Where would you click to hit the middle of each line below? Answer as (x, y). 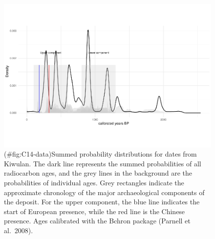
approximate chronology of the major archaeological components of (104, 192)
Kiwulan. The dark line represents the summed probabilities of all (103, 163)
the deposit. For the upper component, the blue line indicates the (102, 202)
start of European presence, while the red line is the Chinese (95, 211)
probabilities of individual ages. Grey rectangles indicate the (94, 182)
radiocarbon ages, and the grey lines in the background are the (98, 173)
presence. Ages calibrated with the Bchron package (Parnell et (97, 221)
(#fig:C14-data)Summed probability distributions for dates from (100, 154)
